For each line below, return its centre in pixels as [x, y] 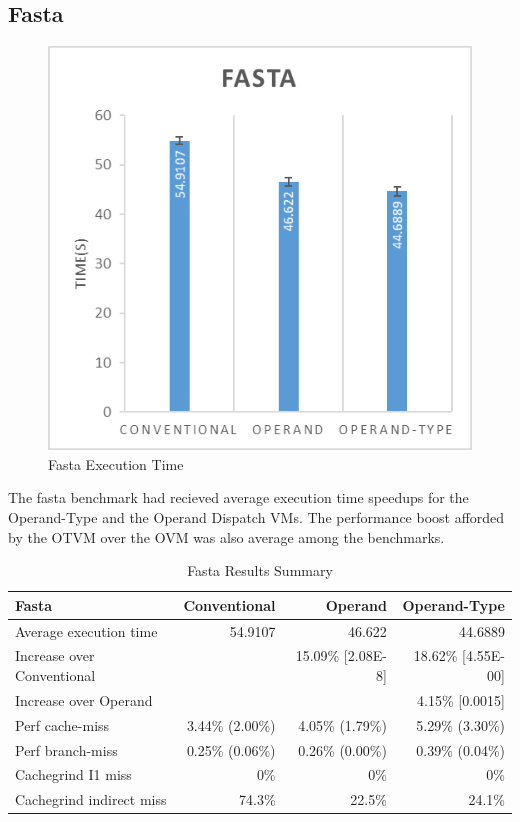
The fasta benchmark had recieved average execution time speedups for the [238, 497]
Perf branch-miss [66, 749]
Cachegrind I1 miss [73, 774]
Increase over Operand [84, 699]
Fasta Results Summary [260, 570]
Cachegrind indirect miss [91, 799]
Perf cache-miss [62, 724]
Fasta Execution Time [116, 463]
